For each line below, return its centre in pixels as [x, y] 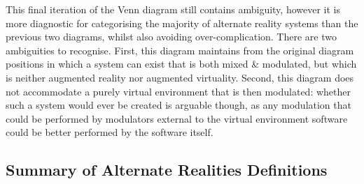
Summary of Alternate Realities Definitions [167, 170]
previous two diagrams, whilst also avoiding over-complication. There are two [171, 37]
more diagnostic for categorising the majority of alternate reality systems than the [182, 23]
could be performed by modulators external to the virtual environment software [177, 118]
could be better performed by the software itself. [110, 132]
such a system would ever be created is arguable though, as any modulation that [178, 105]
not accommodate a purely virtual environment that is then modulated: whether [178, 91]
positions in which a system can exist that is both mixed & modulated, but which [181, 64]
